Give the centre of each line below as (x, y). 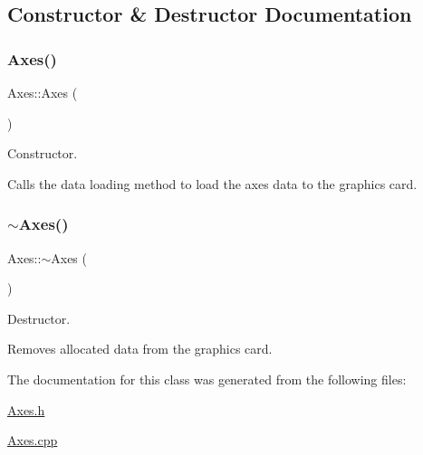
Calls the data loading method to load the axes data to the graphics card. (212, 183)
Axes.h (26, 409)
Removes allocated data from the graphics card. (140, 349)
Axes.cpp (33, 440)
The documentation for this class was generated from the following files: (207, 379)
